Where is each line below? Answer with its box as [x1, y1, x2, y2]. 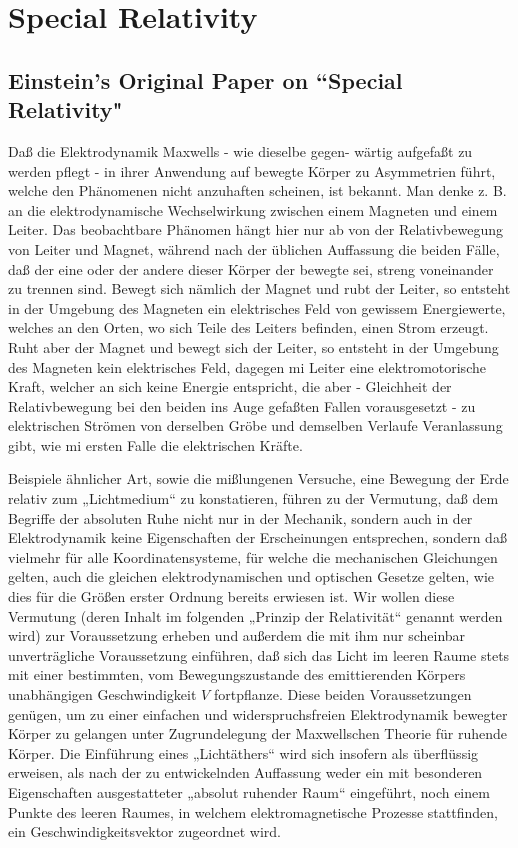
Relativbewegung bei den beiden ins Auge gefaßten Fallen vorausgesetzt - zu [8, 395, 476, 416]
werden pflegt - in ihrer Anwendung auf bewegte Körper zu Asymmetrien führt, [8, 160, 496, 181]
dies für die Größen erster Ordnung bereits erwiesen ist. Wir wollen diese [8, 586, 455, 607]
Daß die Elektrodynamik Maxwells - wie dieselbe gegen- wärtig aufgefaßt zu [8, 140, 473, 161]
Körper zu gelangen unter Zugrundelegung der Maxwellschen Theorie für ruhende [8, 723, 507, 744]
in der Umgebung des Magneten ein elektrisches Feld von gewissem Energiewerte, [8, 297, 506, 318]
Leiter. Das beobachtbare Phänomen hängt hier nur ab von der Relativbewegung [8, 219, 503, 240]
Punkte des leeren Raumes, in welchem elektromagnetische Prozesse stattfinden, [8, 801, 498, 822]
